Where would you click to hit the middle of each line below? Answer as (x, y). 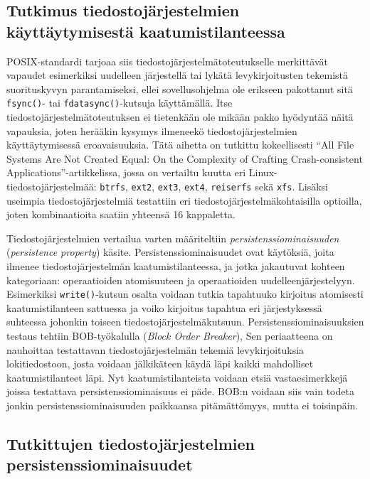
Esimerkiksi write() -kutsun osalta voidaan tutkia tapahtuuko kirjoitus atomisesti (185, 294)
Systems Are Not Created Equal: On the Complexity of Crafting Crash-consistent (185, 158)
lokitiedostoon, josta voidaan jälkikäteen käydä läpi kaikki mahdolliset (160, 364)
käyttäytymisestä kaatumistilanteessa (146, 31)
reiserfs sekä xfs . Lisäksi (269, 186)
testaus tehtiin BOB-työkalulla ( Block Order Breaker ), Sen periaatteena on (170, 336)
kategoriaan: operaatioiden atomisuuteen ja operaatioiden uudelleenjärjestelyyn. (181, 280)
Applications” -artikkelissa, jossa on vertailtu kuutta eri (126, 172)
